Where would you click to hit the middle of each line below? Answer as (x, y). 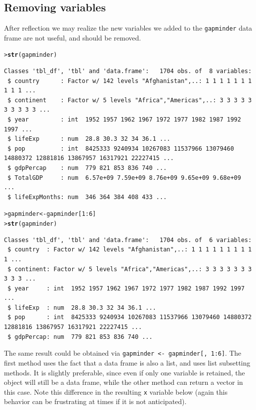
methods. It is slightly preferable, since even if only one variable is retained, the (125, 372)
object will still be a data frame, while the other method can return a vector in (124, 382)
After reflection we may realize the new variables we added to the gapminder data (128, 28)
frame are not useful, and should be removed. (73, 37)
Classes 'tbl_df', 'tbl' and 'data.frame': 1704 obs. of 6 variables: (128, 240)
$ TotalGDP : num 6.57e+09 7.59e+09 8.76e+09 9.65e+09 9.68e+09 (124, 178)
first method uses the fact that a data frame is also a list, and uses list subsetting (127, 362)
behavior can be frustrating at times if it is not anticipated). (95, 401)
